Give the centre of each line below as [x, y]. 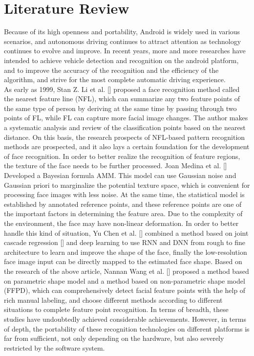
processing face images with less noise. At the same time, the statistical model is [124, 194]
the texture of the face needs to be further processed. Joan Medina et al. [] [116, 166]
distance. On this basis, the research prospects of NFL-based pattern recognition [125, 137]
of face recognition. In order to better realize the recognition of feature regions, [122, 156]
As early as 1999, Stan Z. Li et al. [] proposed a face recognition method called [122, 89]
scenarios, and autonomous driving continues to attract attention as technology [123, 41]
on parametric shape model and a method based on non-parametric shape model [125, 280]
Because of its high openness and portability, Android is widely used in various [122, 32]
